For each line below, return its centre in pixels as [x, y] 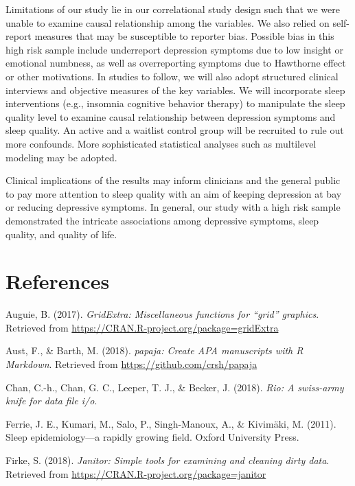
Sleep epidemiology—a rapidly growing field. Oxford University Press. [152, 437]
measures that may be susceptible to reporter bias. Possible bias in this [184, 36]
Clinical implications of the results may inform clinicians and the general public [173, 180]
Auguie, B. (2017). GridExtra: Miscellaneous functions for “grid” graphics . [162, 314]
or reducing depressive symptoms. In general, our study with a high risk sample [173, 207]
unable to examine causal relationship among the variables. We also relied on [168, 22]
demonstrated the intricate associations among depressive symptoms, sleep [162, 220]
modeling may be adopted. [61, 157]
